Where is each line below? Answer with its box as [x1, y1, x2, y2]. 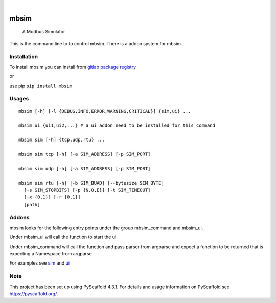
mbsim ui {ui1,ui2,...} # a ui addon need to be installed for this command [18, 123, 216, 128]
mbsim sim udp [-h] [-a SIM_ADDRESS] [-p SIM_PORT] [18, 166, 151, 171]
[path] [24, 201, 40, 207]
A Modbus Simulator [22, 29, 65, 35]
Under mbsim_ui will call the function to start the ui [9, 234, 117, 240]
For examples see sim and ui [9, 260, 70, 266]
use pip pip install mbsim [9, 83, 73, 89]
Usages [9, 95, 29, 103]
